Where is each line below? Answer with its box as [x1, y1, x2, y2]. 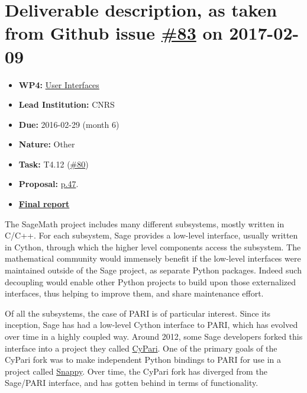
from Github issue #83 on [5, 21, 223, 45]
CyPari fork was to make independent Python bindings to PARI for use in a [5, 353, 282, 366]
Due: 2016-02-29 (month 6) [18, 118, 119, 130]
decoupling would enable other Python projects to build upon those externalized [5, 275, 296, 288]
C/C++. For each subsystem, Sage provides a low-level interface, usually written [5, 229, 298, 241]
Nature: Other [18, 138, 75, 150]
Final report [18, 198, 70, 210]
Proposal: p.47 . [18, 178, 79, 190]
